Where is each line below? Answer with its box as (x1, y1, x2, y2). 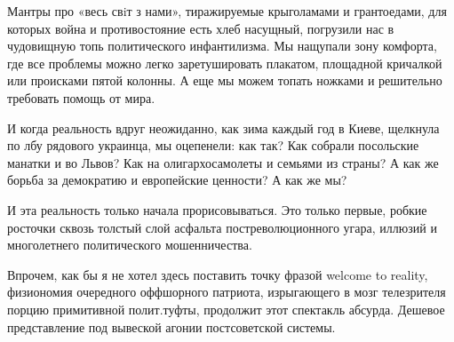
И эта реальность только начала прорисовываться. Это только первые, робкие (7, 200, 427, 219)
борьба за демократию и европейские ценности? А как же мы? (7, 171, 347, 189)
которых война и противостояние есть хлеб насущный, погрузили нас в (7, 19, 394, 37)
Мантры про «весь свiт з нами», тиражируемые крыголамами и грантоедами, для (7, 2, 447, 20)
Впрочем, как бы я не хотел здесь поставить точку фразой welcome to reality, (7, 265, 428, 283)
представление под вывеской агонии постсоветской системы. (7, 317, 336, 336)
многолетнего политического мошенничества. (7, 235, 252, 254)
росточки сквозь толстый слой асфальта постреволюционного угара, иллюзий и (7, 218, 437, 236)
